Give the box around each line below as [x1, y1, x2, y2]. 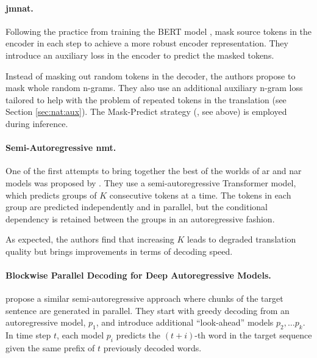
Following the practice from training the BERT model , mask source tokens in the [5, 24, 312, 37]
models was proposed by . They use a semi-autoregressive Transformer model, [5, 176, 296, 189]
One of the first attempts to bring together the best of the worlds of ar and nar [5, 164, 302, 177]
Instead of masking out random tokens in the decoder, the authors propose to [5, 69, 296, 82]
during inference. [5, 117, 68, 130]
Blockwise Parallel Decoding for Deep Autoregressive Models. [5, 269, 271, 282]
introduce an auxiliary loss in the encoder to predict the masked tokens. [5, 48, 274, 61]
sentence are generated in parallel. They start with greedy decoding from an [5, 304, 290, 316]
